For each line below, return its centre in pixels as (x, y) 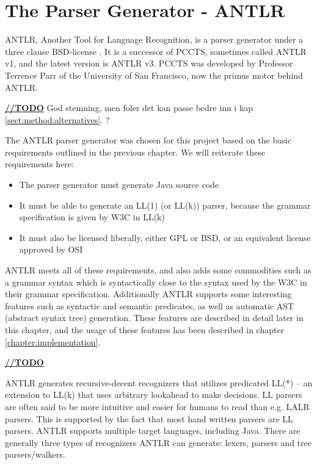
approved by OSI (51, 249)
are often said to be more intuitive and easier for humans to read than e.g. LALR (157, 406)
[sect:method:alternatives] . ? (57, 119)
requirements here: (39, 164)
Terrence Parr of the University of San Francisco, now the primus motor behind (154, 75)
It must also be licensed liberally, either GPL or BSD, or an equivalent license (165, 237)
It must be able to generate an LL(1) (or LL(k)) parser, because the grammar (165, 205)
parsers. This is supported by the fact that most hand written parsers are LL (149, 418)
